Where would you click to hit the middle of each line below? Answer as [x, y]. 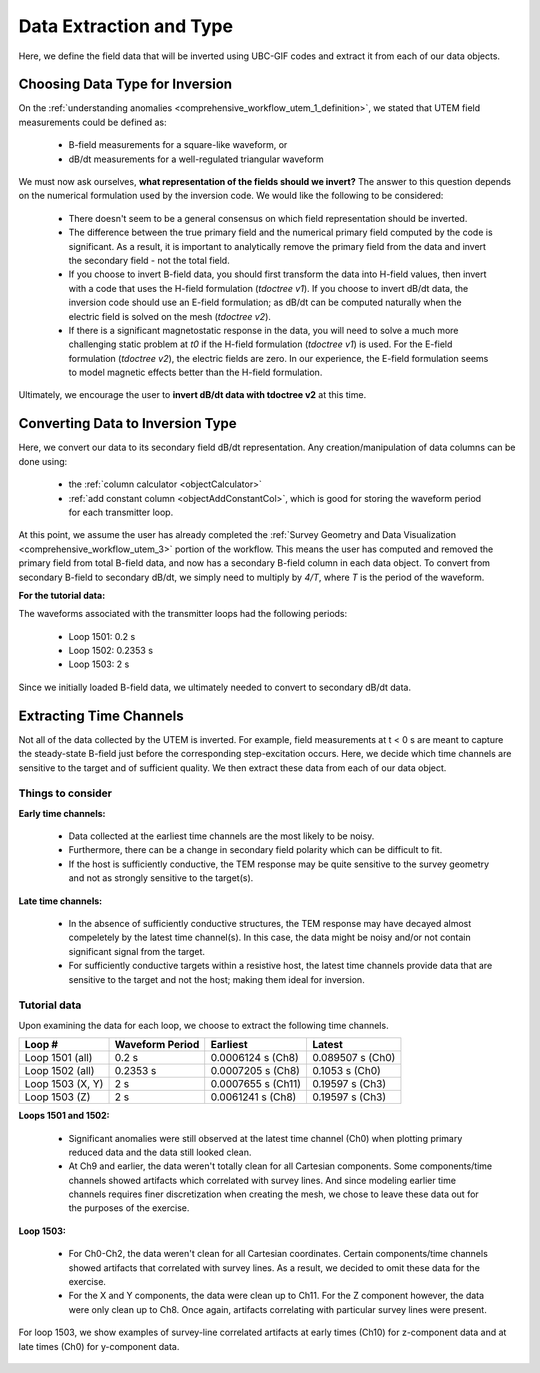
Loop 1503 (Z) [57, 1097]
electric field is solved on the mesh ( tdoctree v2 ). [170, 316]
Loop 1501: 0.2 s [102, 636]
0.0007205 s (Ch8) [255, 1071]
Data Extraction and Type [126, 26]
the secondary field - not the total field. [149, 260]
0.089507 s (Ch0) [353, 1058]
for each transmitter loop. [121, 512]
